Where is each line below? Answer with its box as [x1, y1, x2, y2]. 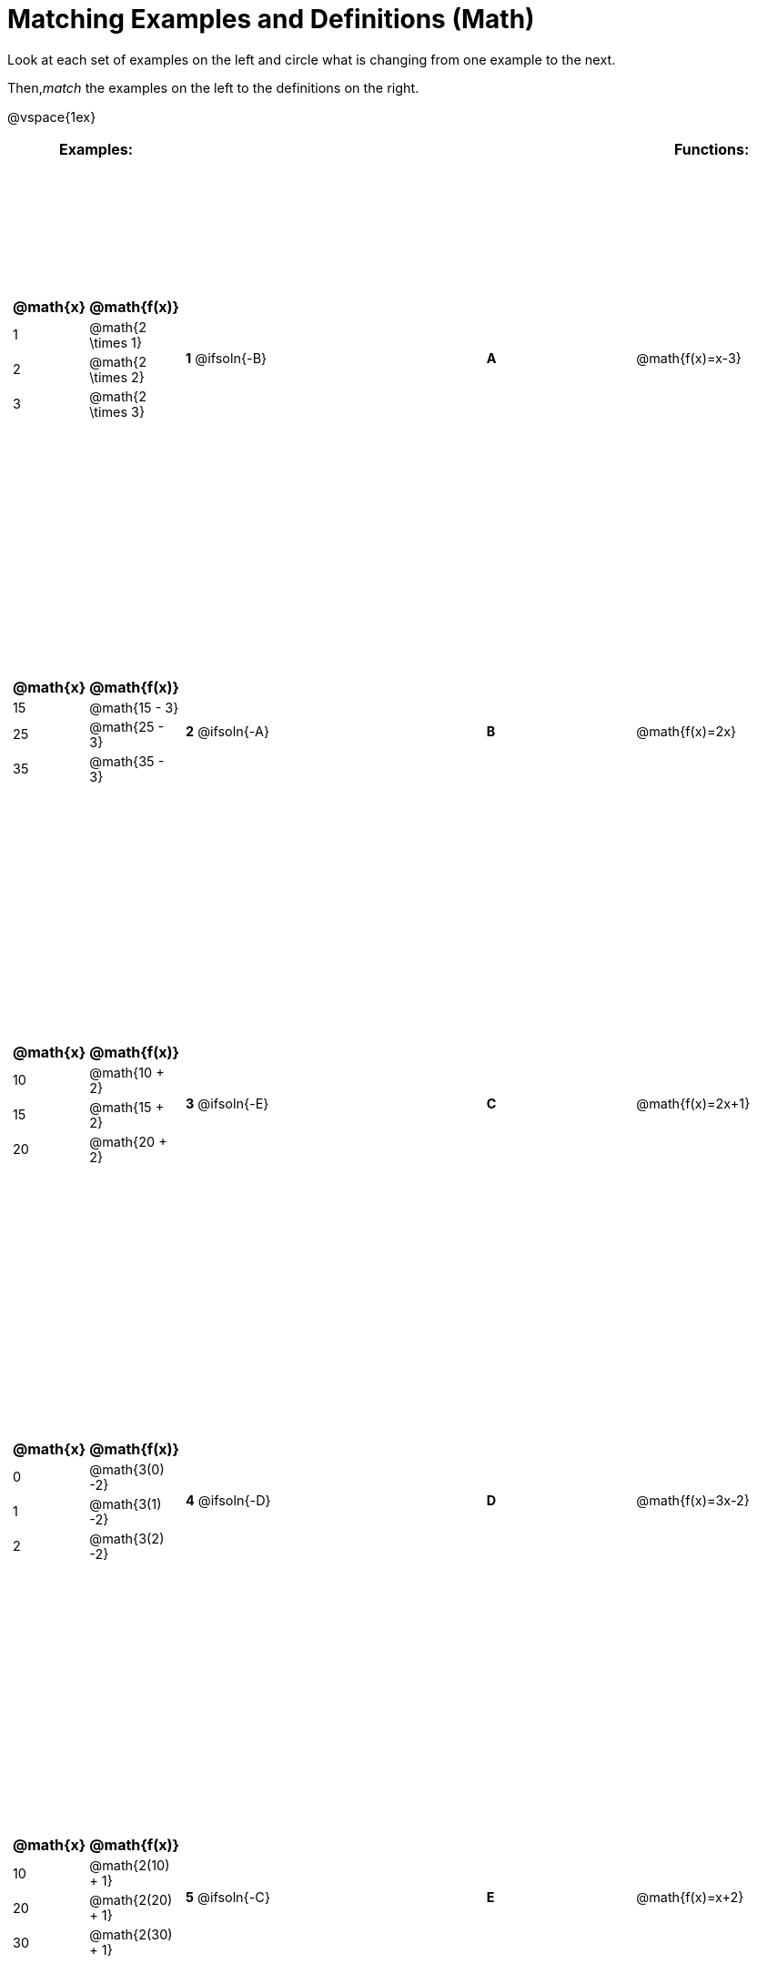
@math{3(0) [89, 1461, 165, 1477]
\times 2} [89, 369, 145, 385]
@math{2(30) [89, 1927, 173, 1943]
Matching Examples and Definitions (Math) [7, 4, 535, 35]
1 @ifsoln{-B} [186, 350, 267, 367]
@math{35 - [89, 753, 165, 769]
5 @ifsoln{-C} [186, 1888, 271, 1905]
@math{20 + [89, 1133, 167, 1149]
